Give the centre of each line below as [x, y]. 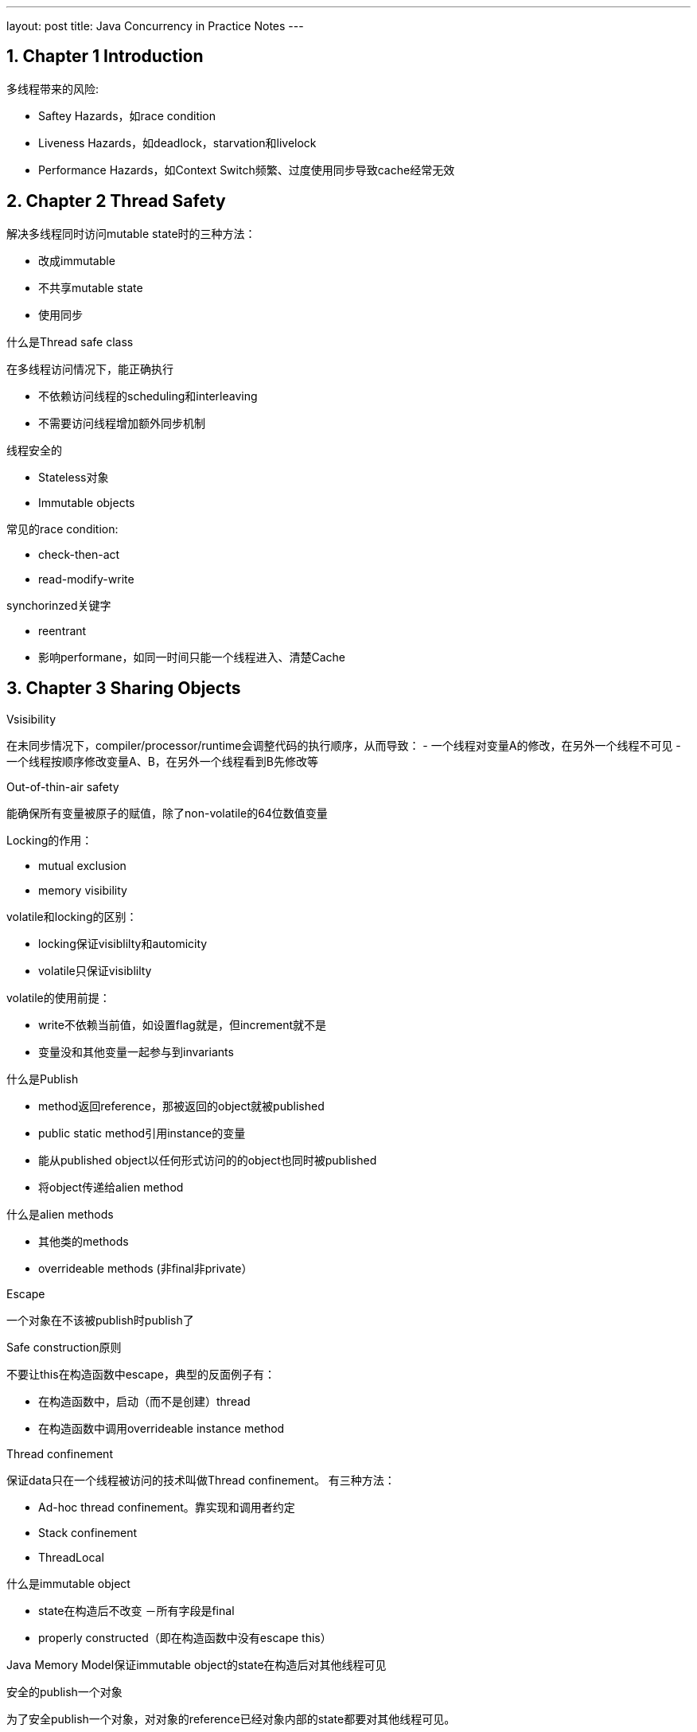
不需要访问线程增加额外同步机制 [122, 423]
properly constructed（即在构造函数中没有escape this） [185, 1637]
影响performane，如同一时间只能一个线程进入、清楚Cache [192, 657]
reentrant [62, 630]
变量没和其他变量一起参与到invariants [136, 1051]
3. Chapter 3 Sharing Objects [124, 689]
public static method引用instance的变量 [142, 1133]
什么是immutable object [68, 1583]
